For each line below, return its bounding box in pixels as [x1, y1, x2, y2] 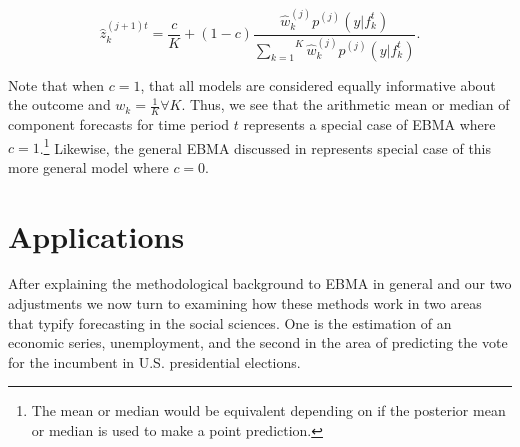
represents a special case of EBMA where [243, 113, 496, 134]
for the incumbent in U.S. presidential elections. [8, 351, 301, 372]
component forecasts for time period [8, 113, 230, 134]
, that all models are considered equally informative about [140, 74, 496, 95]
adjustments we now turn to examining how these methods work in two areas [8, 293, 482, 314]
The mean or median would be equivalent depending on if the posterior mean [31, 400, 506, 421]
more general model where [8, 156, 169, 177]
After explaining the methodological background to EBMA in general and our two [8, 273, 512, 294]
